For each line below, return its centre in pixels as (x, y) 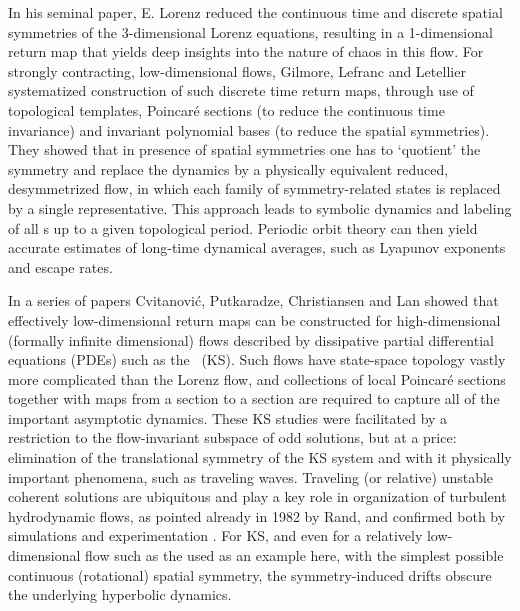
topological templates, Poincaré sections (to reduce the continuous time (226, 109)
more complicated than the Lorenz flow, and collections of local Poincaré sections (257, 378)
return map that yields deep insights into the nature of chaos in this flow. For (246, 51)
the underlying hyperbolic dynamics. (120, 594)
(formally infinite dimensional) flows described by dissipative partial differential (251, 339)
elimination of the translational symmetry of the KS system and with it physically (260, 457)
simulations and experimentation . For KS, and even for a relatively (215, 535)
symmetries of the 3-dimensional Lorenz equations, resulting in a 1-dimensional (250, 31)
